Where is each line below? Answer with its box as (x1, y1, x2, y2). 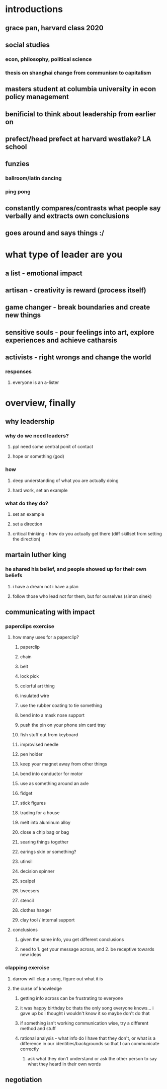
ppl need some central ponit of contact (12, 444, 94, 450)
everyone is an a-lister (12, 379, 59, 385)
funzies (5, 160, 30, 168)
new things (5, 311, 41, 320)
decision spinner (20, 868, 55, 874)
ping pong (5, 188, 31, 195)
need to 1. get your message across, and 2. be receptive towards (20, 946, 154, 952)
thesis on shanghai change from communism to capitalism (5, 69, 151, 76)
